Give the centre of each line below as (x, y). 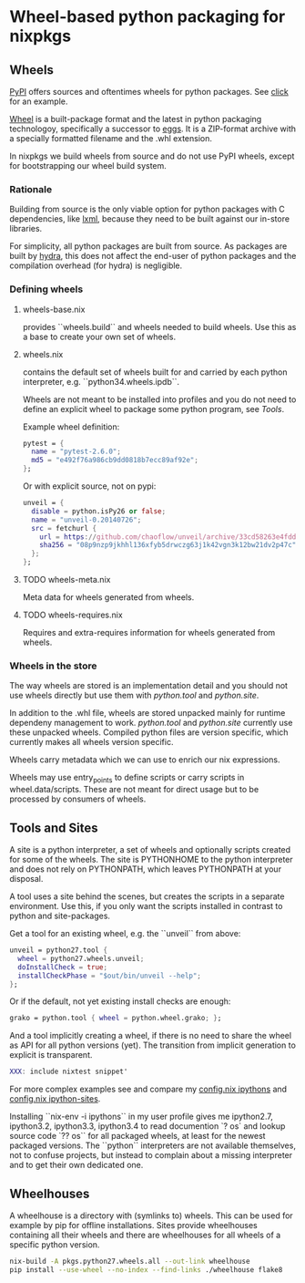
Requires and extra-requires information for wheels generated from (149, 633)
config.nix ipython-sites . (55, 1099)
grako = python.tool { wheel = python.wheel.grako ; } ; (116, 1019)
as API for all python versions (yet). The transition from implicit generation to (152, 1045)
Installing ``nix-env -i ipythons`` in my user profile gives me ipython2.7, (141, 1117)
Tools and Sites (54, 828)
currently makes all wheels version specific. (91, 742)
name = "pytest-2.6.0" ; (76, 452)
